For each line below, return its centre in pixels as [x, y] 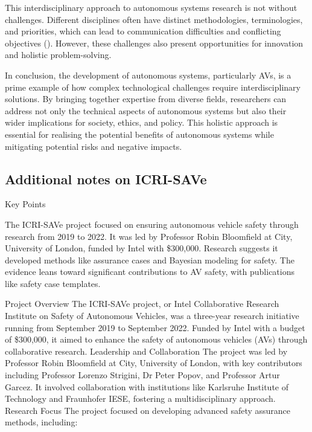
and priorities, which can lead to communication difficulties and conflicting [143, 31]
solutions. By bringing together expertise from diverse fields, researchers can [146, 99]
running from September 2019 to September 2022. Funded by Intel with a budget [155, 327]
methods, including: [41, 422]
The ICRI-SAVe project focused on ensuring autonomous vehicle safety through [152, 224]
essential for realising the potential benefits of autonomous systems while [139, 134]
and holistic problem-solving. [58, 55]
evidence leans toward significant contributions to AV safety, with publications [150, 272]
